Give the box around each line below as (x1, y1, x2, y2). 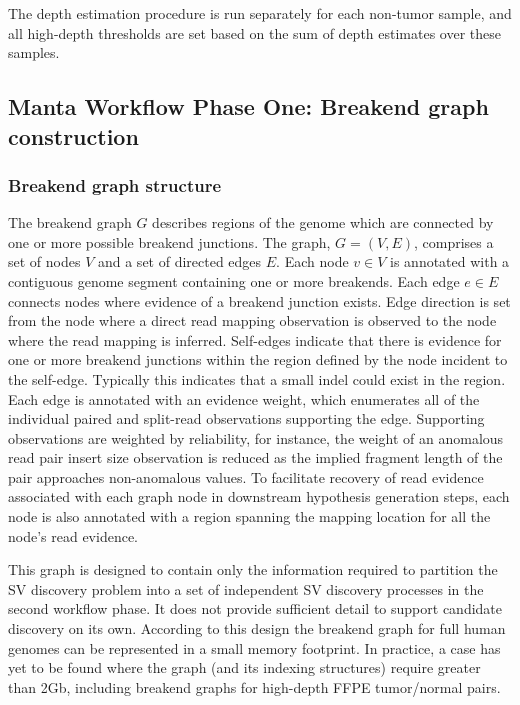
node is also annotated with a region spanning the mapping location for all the (8, 506, 491, 527)
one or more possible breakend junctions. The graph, (8, 231, 331, 252)
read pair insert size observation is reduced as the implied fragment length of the (8, 447, 503, 468)
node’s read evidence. (8, 525, 139, 546)
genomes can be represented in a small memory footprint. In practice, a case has (8, 637, 501, 658)
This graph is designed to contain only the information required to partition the (8, 559, 498, 580)
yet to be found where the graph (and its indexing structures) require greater (8, 657, 481, 678)
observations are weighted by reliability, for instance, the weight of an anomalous (8, 427, 504, 448)
